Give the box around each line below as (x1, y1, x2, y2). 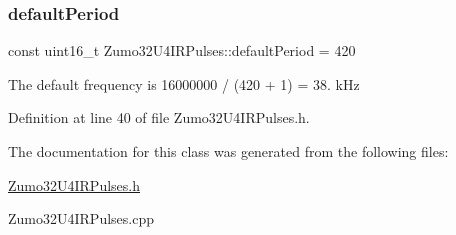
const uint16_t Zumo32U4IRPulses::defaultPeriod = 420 (8, 40, 356, 61)
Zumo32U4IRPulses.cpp (8, 208, 154, 229)
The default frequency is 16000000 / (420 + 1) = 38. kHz (8, 73, 360, 94)
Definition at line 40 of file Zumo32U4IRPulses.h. (8, 107, 310, 128)
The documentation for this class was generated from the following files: (8, 141, 449, 161)
